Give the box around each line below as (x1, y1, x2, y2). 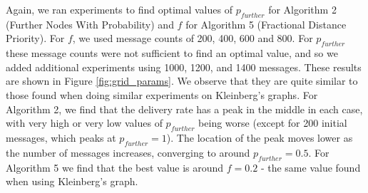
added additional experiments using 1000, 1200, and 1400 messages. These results (6, 59, 362, 74)
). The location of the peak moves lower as (166, 130, 353, 145)
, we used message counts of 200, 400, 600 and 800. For (72, 31, 313, 46)
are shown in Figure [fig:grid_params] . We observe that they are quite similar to (6, 73, 358, 88)
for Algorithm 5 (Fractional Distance (185, 16, 347, 31)
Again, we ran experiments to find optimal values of (6, 2, 232, 16)
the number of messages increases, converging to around (6, 145, 250, 160)
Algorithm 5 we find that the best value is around (6, 160, 224, 174)
